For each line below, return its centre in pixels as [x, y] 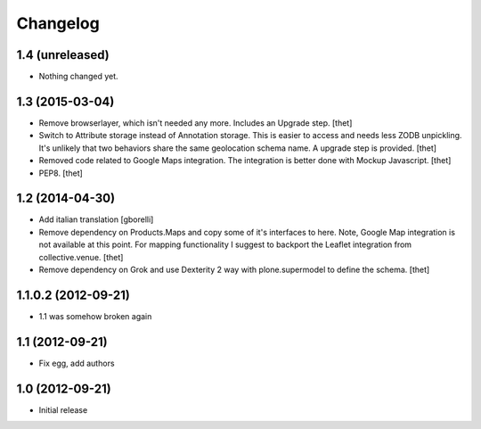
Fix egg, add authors [77, 363]
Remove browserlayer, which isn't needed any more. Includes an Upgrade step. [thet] [196, 123]
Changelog [58, 23]
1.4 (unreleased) [63, 55]
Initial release [63, 409]
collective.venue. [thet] [81, 257]
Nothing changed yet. [79, 77]
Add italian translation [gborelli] [96, 219]
